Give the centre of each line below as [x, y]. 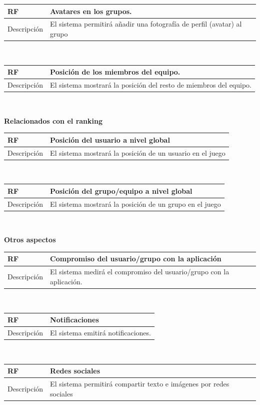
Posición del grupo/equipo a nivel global [121, 190]
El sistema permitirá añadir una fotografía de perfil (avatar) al [146, 24]
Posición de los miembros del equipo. [115, 72]
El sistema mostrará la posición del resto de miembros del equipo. [151, 84]
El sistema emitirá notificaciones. [100, 332]
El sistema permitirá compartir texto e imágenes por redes [140, 383]
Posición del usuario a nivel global [110, 139]
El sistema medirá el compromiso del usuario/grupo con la [140, 272]
